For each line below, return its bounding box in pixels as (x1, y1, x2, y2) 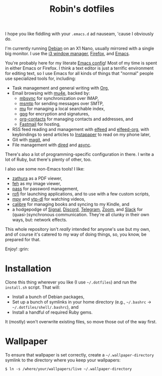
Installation (5, 263, 52, 274)
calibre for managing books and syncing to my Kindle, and (12, 201, 130, 207)
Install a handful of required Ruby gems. (12, 309, 93, 315)
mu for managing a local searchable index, (19, 106, 105, 112)
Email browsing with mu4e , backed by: (12, 90, 90, 96)
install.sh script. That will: (5, 284, 61, 290)
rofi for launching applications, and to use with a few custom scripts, (12, 191, 150, 197)
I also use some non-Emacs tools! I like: (5, 166, 84, 172)
